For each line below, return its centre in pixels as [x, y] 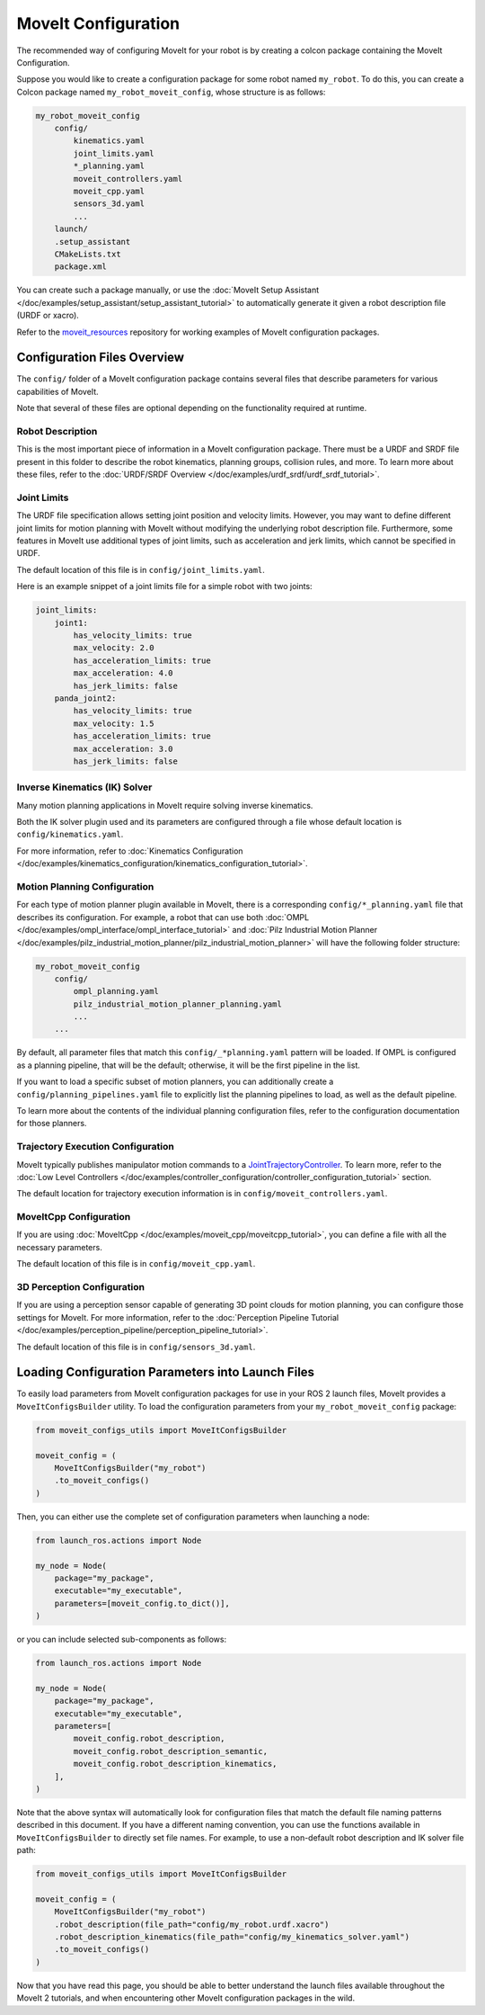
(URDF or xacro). [48, 316]
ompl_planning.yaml [116, 991]
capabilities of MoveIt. [57, 391]
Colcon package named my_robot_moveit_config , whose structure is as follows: [171, 92]
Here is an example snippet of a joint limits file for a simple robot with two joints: [165, 587]
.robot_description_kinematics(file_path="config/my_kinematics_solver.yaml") [232, 1937]
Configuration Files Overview [100, 358]
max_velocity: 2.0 [114, 648]
